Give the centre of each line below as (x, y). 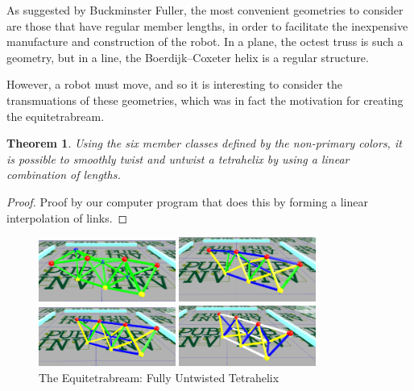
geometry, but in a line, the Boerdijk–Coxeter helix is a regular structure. (188, 57)
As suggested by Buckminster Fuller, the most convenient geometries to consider (205, 10)
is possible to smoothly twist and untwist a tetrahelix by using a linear (178, 158)
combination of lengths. (64, 175)
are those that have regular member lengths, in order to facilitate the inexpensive (207, 25)
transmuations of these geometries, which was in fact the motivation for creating (205, 100)
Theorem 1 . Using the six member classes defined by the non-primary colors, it (204, 143)
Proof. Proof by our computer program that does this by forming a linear (187, 201)
